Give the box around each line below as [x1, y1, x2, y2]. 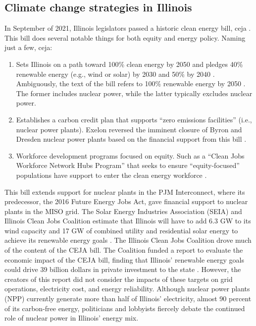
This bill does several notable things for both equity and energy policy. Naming [4, 32, 246, 43]
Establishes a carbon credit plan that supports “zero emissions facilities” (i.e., [16, 114, 252, 124]
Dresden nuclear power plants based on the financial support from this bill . [16, 134, 247, 144]
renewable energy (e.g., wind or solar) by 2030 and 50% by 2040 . [16, 68, 215, 79]
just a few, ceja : [4, 42, 52, 53]
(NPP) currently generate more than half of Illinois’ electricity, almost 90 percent [4, 293, 252, 304]
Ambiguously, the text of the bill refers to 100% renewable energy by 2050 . [16, 78, 246, 89]
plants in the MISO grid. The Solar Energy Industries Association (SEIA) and [4, 206, 242, 216]
